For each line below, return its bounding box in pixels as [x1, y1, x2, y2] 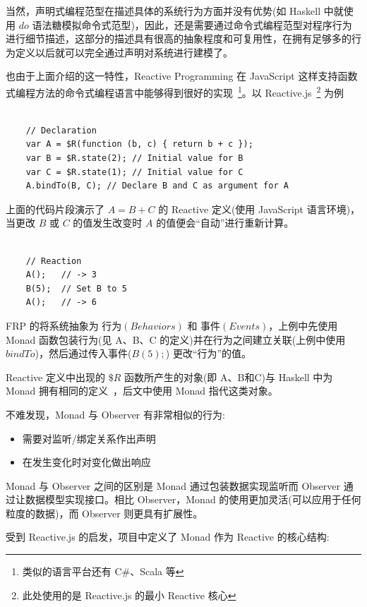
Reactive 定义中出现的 [6, 369, 105, 384]
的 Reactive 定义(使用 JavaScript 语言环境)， [158, 201, 361, 216]
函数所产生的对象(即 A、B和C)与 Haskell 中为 [124, 369, 333, 384]
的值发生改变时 [73, 215, 143, 230]
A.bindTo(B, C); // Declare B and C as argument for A [25, 181, 289, 191]
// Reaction [25, 256, 82, 266]
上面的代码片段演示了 [6, 201, 104, 216]
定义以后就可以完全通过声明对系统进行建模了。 [15, 44, 233, 59]
